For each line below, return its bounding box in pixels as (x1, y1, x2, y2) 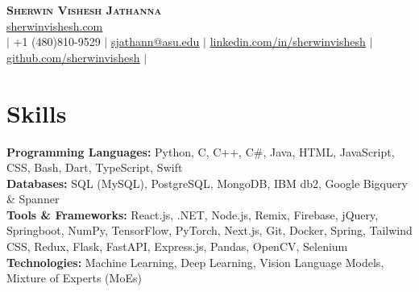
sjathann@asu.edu (110, 33, 200, 50)
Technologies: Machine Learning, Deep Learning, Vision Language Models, (6, 253, 384, 270)
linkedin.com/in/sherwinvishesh (209, 33, 366, 50)
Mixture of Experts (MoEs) (6, 269, 142, 286)
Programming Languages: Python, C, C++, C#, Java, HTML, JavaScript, (6, 143, 395, 160)
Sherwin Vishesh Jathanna (6, 2, 162, 18)
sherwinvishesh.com (6, 17, 103, 34)
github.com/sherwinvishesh (6, 48, 140, 65)
